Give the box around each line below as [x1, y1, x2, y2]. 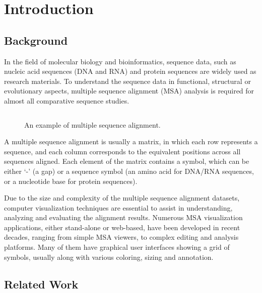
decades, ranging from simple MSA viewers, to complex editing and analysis [4, 232, 239, 242]
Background [4, 32, 68, 48]
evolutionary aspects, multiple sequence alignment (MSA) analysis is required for [4, 85, 254, 96]
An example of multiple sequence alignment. [24, 119, 161, 130]
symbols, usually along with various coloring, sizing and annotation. [4, 251, 214, 262]
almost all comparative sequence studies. [4, 95, 129, 106]
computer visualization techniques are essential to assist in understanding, [4, 202, 233, 213]
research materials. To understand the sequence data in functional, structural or [4, 75, 251, 86]
